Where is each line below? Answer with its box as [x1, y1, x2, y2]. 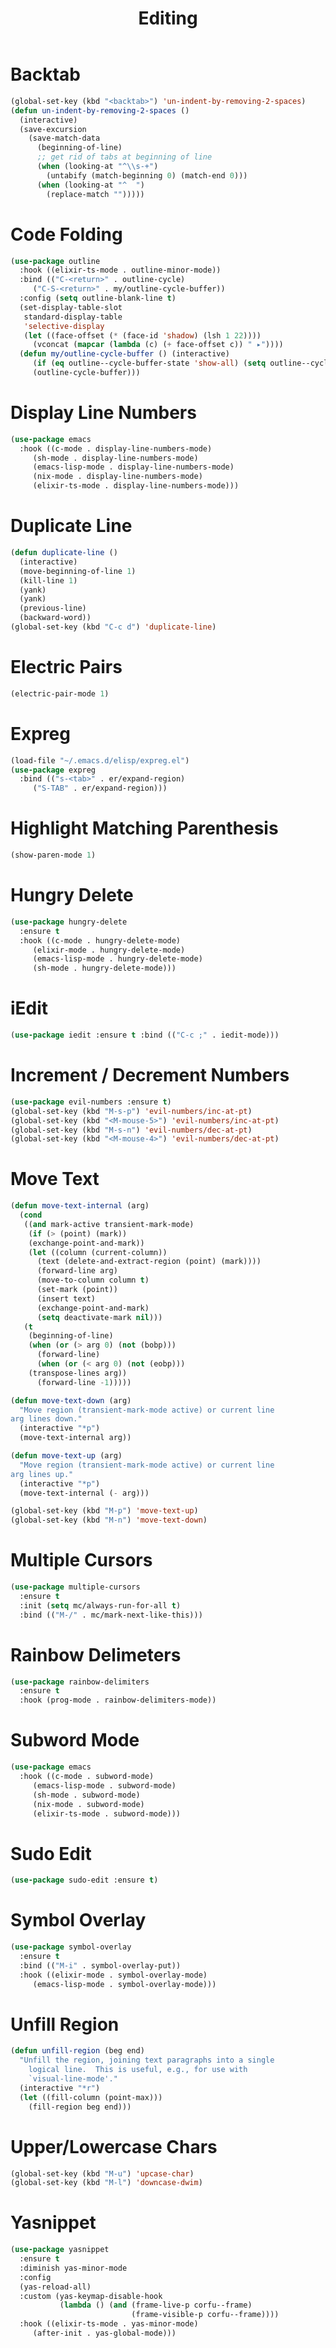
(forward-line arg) [36, 1266, 118, 1276]
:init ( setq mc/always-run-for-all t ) [19, 1600, 182, 1611]
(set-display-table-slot [19, 302, 123, 312]
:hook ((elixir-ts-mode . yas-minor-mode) [19, 2319, 199, 2329]
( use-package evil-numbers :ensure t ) [10, 1097, 172, 1107]
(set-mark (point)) [36, 1285, 118, 1295]
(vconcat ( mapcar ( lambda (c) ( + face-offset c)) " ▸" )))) [32, 340, 284, 350]
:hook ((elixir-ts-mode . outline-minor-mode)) [19, 265, 222, 276]
